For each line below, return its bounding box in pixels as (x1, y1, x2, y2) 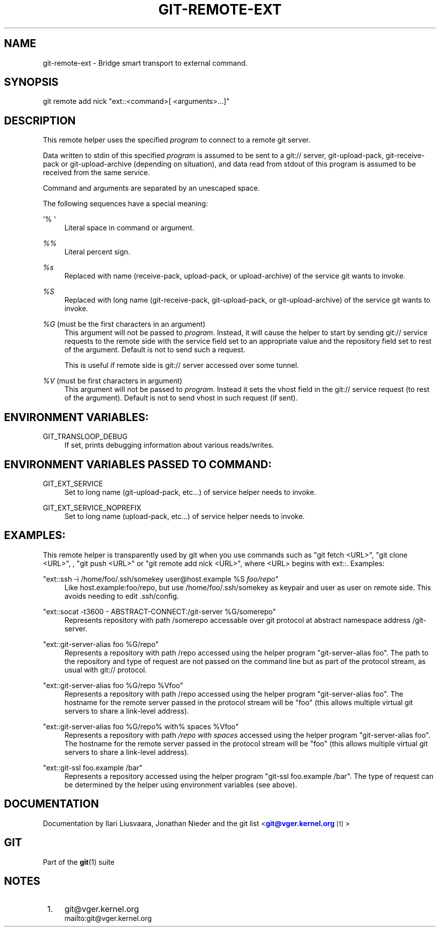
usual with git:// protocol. (64, 665, 147, 674)
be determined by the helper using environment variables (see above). (64, 780, 297, 789)
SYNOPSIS (4, 76, 59, 89)
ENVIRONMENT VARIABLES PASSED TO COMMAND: (4, 458, 272, 471)
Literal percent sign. (64, 247, 131, 256)
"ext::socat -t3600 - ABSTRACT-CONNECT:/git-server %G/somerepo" (43, 607, 276, 616)
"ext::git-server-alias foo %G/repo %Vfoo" (43, 681, 183, 690)
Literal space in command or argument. (64, 223, 194, 232)
